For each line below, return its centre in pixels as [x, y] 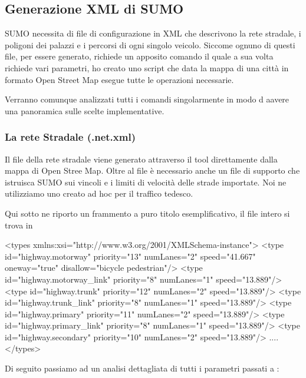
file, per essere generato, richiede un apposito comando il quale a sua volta [139, 56]
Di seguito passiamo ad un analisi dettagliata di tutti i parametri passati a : [142, 368]
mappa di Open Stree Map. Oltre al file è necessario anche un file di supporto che [152, 170]
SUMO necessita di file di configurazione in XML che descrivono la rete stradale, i [153, 33]
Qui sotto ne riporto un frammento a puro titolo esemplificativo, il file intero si [147, 213]
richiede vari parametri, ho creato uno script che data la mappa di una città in [147, 67]
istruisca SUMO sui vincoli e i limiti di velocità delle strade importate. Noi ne [146, 182]
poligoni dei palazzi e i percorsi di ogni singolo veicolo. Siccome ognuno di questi [150, 44]
